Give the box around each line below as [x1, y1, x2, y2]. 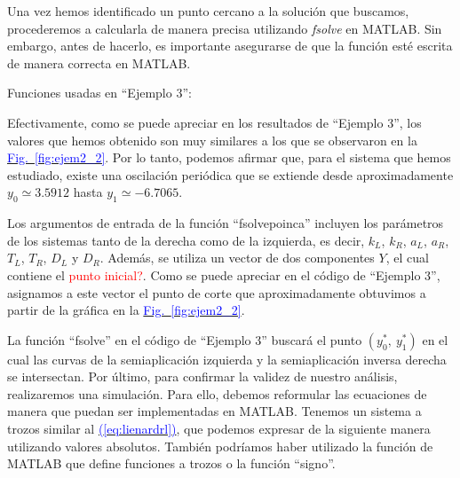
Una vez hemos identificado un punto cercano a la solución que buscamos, [7, 2, 409, 20]
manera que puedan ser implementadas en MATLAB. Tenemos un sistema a [7, 402, 422, 420]
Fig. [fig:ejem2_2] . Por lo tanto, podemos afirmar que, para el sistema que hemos [7, 148, 451, 167]
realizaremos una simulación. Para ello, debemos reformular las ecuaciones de [7, 384, 427, 403]
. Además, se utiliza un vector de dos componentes [99, 248, 375, 267]
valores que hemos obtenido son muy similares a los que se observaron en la [7, 130, 417, 149]
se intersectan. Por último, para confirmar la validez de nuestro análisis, [7, 367, 398, 386]
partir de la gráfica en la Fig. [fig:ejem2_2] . [7, 301, 245, 319]
